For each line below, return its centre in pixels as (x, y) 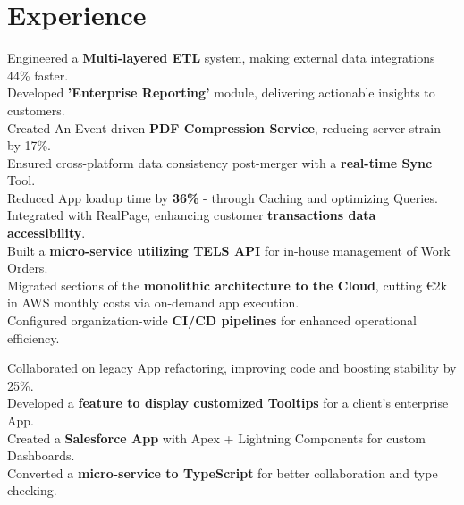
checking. (32, 490)
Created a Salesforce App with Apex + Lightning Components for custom (216, 438)
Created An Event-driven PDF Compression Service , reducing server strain (224, 127)
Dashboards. (41, 455)
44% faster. (38, 75)
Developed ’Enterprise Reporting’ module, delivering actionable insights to (221, 93)
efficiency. (34, 337)
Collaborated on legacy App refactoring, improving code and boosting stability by (232, 368)
